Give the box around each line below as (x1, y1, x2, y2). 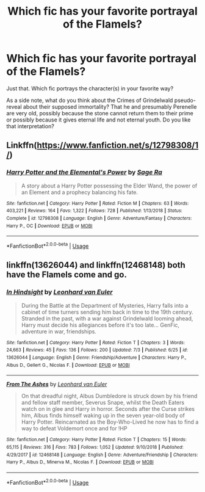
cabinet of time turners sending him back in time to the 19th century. (21, 308, 193, 316)
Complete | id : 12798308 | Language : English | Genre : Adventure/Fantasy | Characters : (6, 215, 192, 221)
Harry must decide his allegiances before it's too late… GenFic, (21, 321, 180, 328)
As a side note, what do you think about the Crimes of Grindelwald (6, 96, 173, 104)
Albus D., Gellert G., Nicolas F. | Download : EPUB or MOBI (6, 362, 130, 368)
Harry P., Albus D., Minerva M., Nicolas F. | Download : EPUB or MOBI (6, 459, 154, 465)
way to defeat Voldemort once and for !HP (21, 425, 128, 432)
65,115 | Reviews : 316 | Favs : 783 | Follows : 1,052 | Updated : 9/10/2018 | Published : (6, 444, 184, 450)
